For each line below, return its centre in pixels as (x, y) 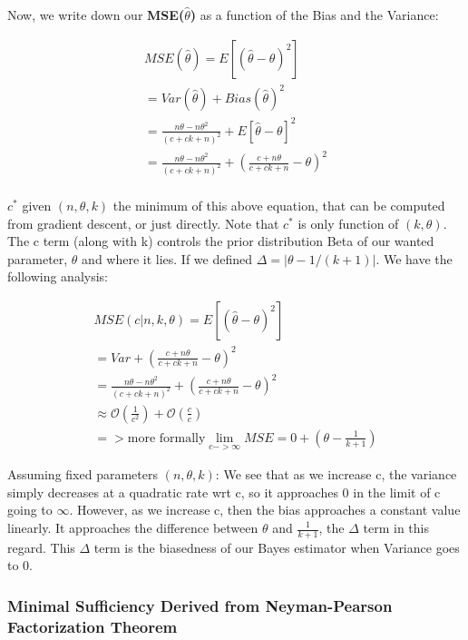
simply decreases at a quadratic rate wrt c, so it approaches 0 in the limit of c (224, 492)
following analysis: (58, 276)
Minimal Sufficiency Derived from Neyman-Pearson (200, 605)
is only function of (348, 223)
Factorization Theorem (93, 626)
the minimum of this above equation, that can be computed (279, 205)
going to (30, 510)
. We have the (414, 258)
